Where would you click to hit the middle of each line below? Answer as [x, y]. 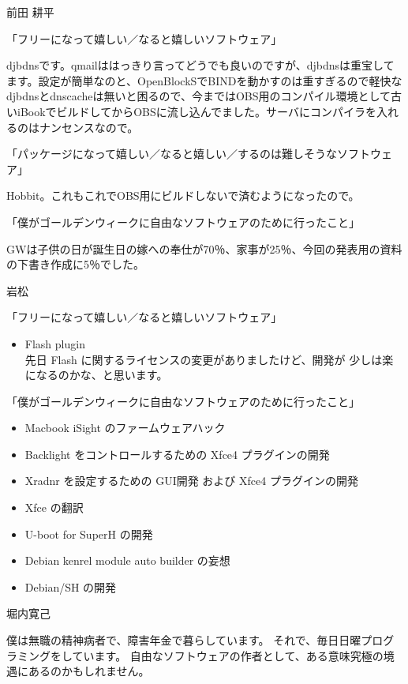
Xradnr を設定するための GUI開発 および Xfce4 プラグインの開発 [191, 481]
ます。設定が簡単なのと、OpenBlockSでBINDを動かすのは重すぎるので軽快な [204, 80]
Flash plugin [55, 343]
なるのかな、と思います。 [102, 375]
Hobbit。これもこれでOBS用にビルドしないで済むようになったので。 [183, 195]
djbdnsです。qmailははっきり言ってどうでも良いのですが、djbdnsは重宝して [200, 65]
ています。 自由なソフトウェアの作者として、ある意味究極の [228, 655]
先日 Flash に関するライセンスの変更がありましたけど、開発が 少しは [204, 359]
